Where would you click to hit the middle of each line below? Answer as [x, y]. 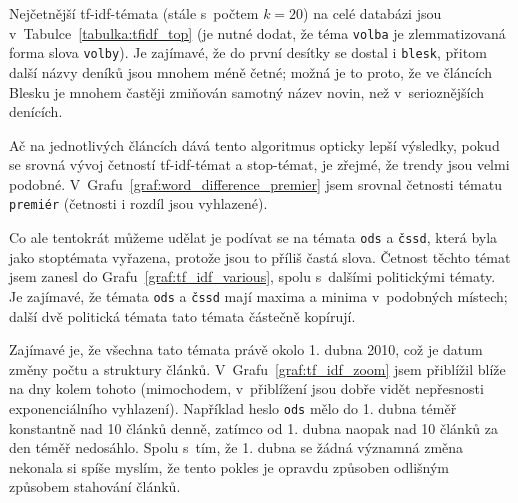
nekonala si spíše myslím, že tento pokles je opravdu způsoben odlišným [229, 466]
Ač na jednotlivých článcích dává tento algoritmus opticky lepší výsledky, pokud [254, 144]
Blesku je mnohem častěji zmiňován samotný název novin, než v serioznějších [247, 91]
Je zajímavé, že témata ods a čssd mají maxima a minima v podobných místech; [258, 295]
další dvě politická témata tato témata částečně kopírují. [182, 315]
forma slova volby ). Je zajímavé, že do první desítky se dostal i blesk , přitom [248, 52]
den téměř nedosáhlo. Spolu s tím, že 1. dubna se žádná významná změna [236, 447]
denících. [36, 111]
